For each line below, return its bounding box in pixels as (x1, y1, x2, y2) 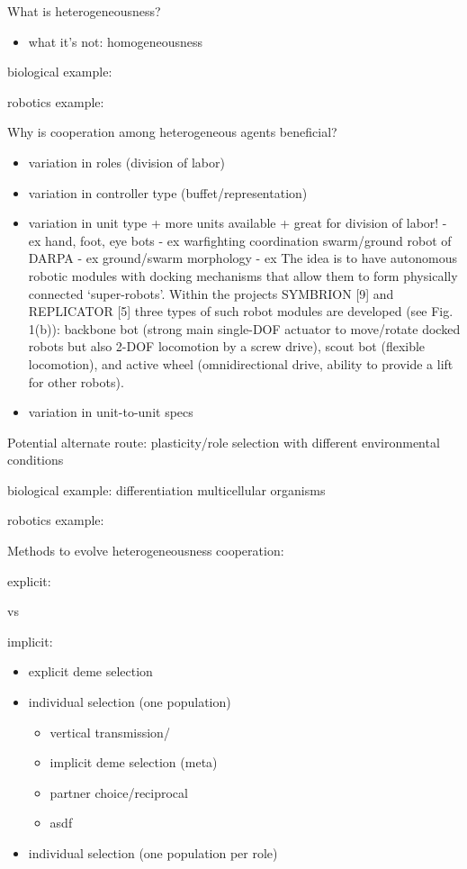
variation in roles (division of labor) (28, 152, 225, 171)
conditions (7, 450, 64, 469)
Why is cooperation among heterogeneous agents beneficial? (7, 122, 337, 141)
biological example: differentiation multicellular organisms (7, 480, 326, 499)
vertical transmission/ (49, 722, 170, 741)
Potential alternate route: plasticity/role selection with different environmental (7, 432, 440, 451)
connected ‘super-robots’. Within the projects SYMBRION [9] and (28, 284, 394, 303)
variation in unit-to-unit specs (28, 403, 193, 421)
